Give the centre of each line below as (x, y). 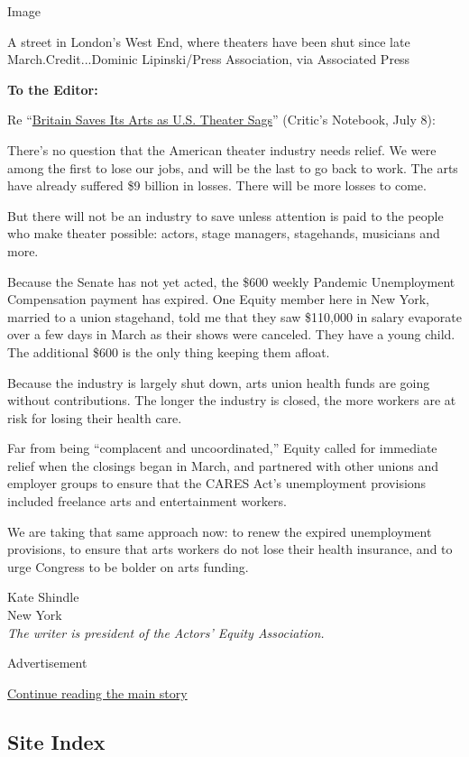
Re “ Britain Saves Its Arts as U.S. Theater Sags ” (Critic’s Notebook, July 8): (221, 120)
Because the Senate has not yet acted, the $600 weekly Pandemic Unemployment (231, 281)
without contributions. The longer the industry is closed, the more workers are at (232, 400)
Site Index (56, 741)
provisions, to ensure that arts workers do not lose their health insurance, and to (230, 549)
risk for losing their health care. (95, 417)
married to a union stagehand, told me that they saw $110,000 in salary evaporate (234, 316)
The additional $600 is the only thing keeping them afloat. (169, 351)
